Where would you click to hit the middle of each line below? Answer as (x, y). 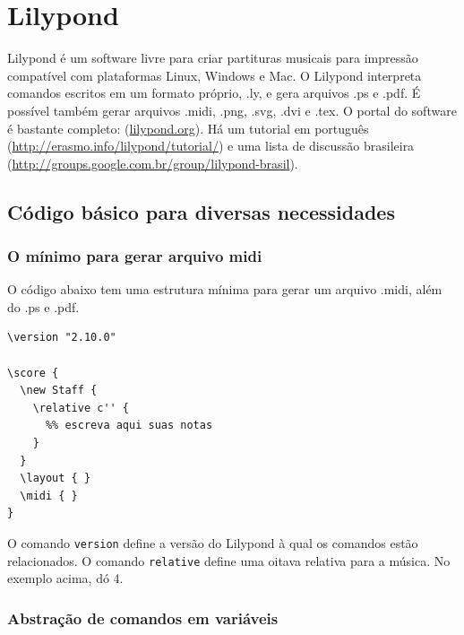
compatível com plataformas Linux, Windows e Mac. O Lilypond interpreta (215, 75)
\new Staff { (59, 391)
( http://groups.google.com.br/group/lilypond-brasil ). (153, 163)
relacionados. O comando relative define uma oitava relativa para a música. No (229, 560)
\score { (33, 373)
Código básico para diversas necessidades (201, 211)
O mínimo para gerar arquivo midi (135, 255)
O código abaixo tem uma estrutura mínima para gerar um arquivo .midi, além (225, 289)
